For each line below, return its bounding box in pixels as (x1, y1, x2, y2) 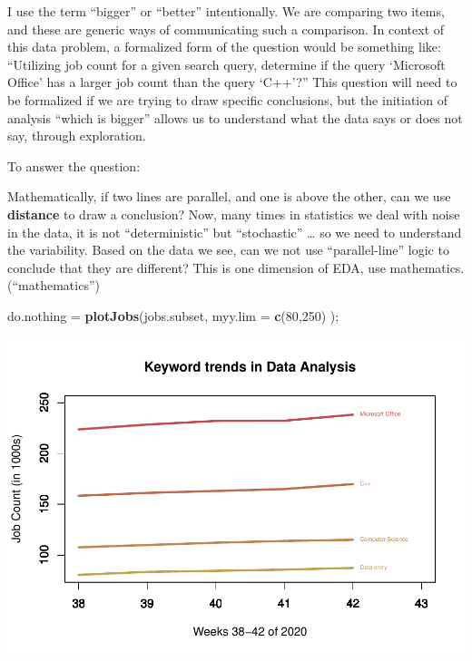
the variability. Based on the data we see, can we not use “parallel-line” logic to (7, 240, 449, 259)
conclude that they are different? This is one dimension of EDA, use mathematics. (7, 258, 465, 277)
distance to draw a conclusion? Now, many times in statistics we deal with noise (7, 204, 460, 223)
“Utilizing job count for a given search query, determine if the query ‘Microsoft (7, 54, 446, 73)
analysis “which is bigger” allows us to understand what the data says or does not (7, 108, 463, 127)
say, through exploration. (7, 126, 146, 145)
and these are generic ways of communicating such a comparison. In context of (7, 19, 445, 38)
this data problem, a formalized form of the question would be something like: (7, 37, 441, 56)
